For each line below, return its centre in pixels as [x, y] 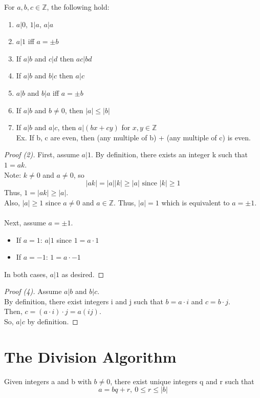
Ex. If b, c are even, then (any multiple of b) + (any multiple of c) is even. [133, 137]
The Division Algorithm [90, 356]
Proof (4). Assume [33, 291]
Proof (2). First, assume [42, 154]
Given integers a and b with [48, 381]
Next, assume [25, 222]
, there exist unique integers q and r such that [182, 381]
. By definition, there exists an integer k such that [169, 154]
